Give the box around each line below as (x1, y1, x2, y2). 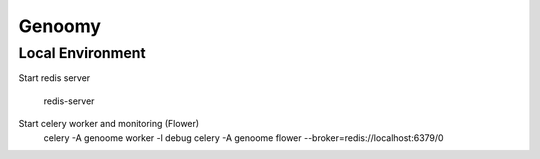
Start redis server (18, 72, 91, 84)
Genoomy (18, 15, 102, 37)
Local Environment (18, 44, 146, 62)
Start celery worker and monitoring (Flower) (18, 118, 200, 130)
